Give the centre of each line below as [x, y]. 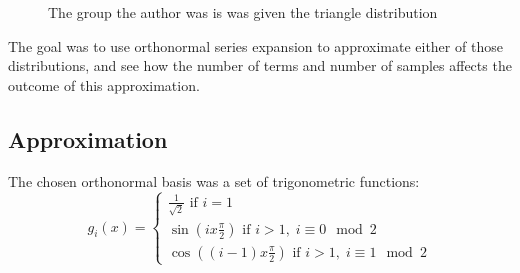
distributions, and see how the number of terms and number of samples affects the [260, 65]
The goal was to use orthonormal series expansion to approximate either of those [255, 45]
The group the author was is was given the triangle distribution [243, 12]
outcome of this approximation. [104, 84]
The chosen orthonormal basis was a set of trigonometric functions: [214, 180]
